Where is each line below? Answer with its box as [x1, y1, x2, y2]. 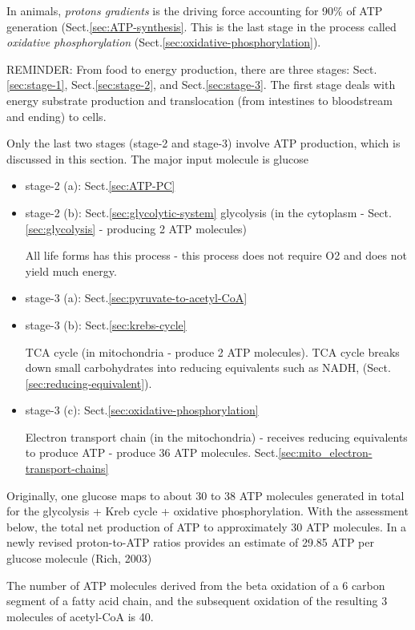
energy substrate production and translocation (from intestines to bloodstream [6, 91, 393, 108]
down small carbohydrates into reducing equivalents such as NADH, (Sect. [25, 359, 391, 376]
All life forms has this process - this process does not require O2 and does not [25, 247, 407, 264]
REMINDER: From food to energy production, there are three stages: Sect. [6, 60, 377, 77]
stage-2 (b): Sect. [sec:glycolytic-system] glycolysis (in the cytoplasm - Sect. [25, 204, 392, 220]
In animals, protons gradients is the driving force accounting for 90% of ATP [6, 2, 383, 18]
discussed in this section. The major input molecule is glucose [6, 150, 308, 167]
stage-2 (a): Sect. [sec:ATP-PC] [25, 177, 175, 194]
